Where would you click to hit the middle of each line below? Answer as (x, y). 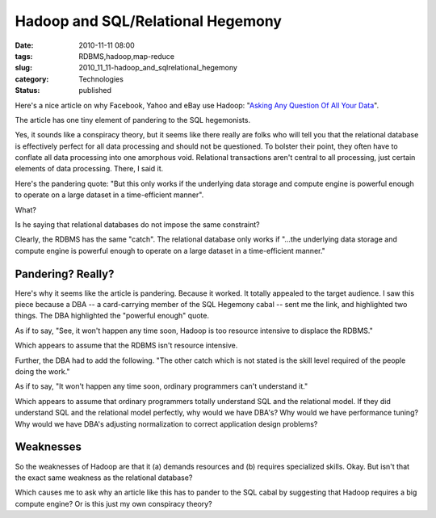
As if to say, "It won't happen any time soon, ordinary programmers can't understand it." (161, 386)
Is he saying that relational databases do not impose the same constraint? (137, 225)
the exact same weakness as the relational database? (104, 478)
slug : (23, 68)
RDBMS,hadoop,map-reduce (127, 56)
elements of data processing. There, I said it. (89, 169)
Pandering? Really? (65, 274)
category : (32, 79)
